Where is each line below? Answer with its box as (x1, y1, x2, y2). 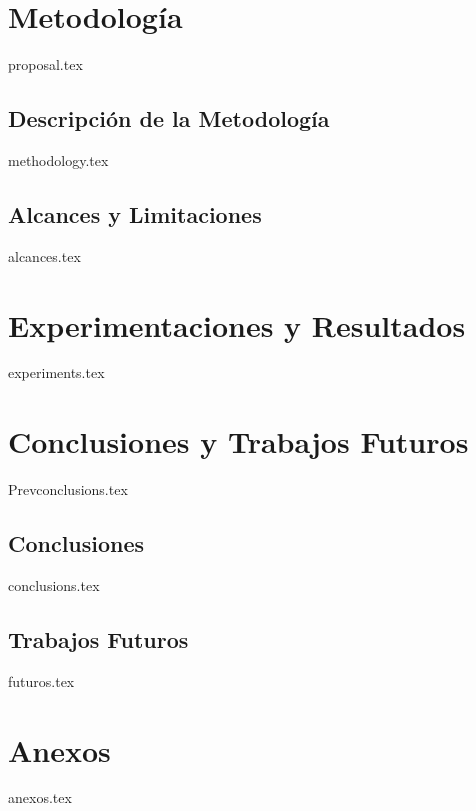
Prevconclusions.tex (8, 479, 128, 500)
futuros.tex (8, 670, 75, 691)
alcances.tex (8, 245, 81, 266)
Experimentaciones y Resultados (8, 304, 466, 345)
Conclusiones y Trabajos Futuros (8, 421, 469, 462)
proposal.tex (8, 54, 83, 75)
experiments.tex (8, 362, 105, 383)
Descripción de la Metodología (8, 103, 330, 134)
